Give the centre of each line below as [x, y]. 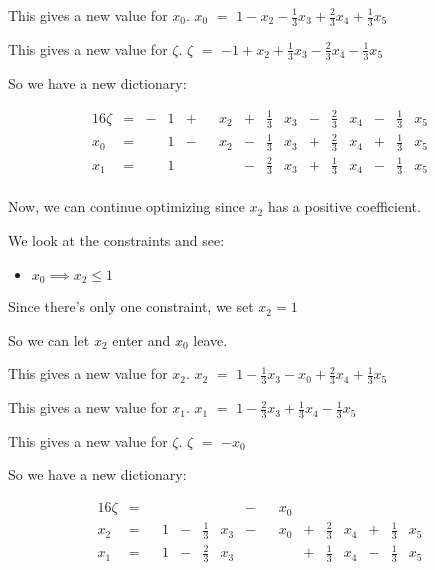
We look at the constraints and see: [116, 240]
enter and [141, 339]
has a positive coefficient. [344, 206]
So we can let [49, 339]
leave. [210, 339]
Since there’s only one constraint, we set [131, 306]
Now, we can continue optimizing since [126, 206]
